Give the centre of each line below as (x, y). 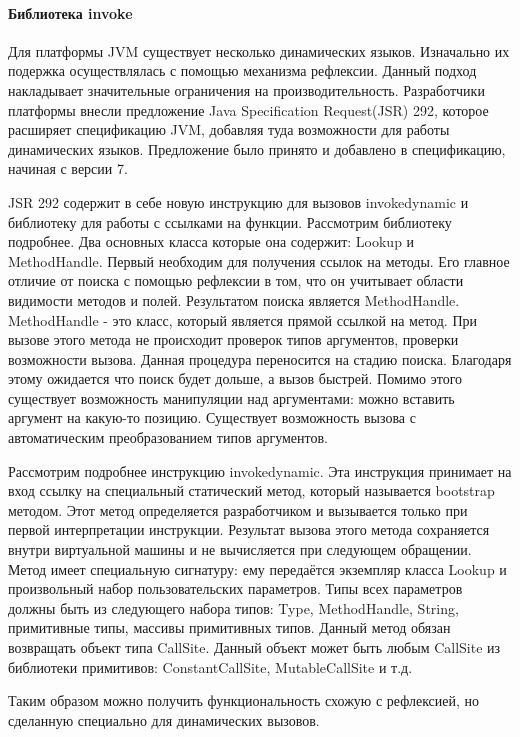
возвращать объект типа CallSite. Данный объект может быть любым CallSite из (254, 647)
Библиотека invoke (70, 12)
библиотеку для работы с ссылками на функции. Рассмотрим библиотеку (230, 221)
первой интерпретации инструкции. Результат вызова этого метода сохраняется (249, 529)
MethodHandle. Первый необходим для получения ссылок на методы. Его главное (259, 260)
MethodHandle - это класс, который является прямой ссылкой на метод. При (242, 319)
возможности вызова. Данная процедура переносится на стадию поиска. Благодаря (260, 358)
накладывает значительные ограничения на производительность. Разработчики (246, 89)
